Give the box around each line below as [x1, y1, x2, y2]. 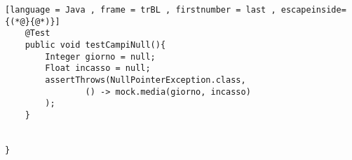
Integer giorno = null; [45, 51, 156, 62]
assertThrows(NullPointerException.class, [45, 74, 246, 85]
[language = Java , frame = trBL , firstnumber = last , [5, 5, 276, 15]
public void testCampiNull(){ [25, 39, 166, 50]
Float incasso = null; [45, 63, 151, 74]
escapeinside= [280, 5, 346, 15]
